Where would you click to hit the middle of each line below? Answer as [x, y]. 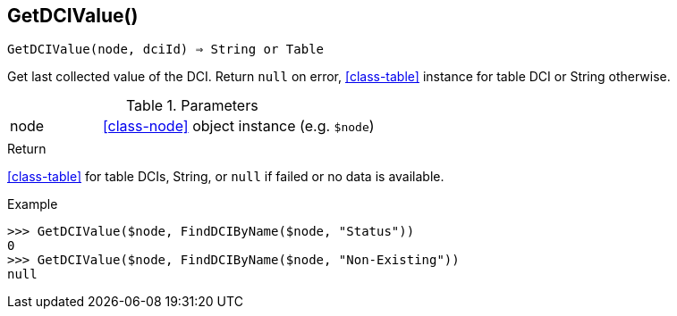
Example [33, 204]
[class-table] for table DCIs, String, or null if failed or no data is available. [226, 177]
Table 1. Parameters [192, 106]
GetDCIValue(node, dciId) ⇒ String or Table [166, 50]
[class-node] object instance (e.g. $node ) [238, 126]
